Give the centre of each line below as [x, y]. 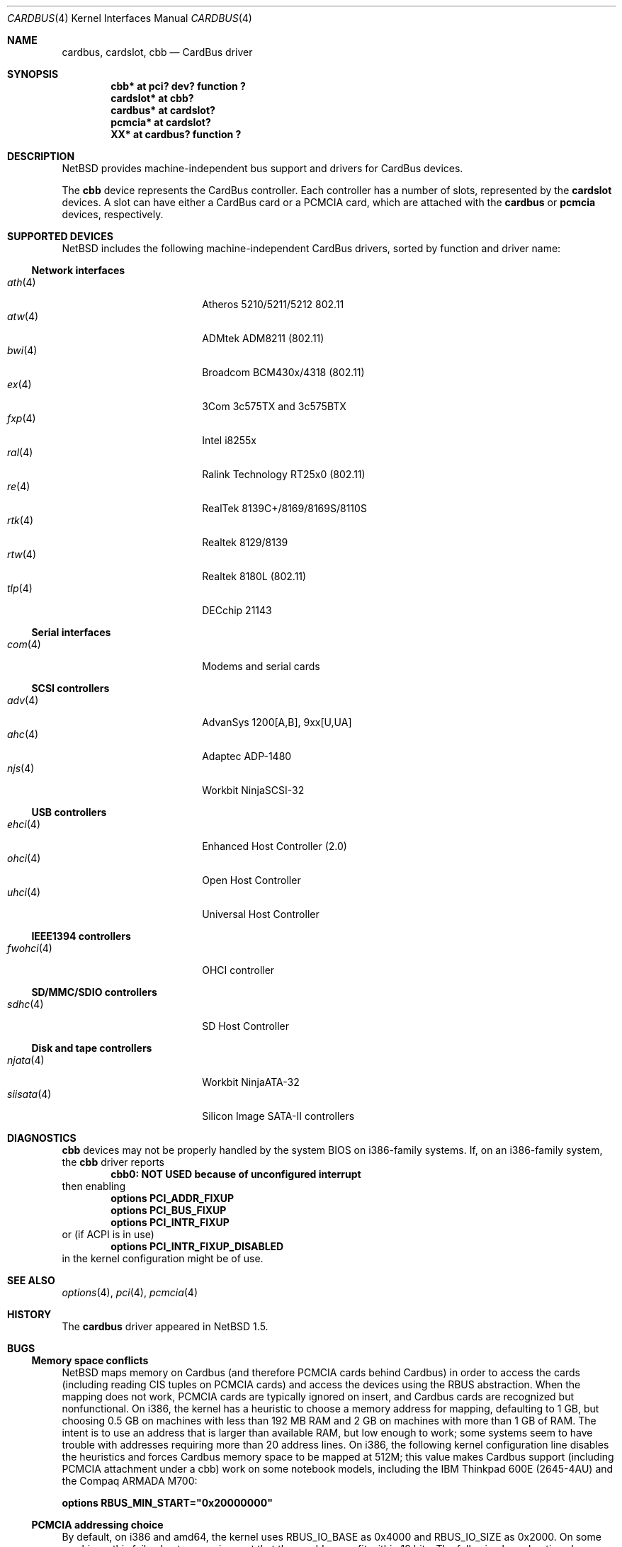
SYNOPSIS [33, 74]
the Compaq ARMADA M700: [130, 1481]
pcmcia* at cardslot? [161, 122]
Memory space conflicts [90, 1360]
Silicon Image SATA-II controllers [278, 1116]
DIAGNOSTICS [42, 1138]
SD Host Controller [246, 1026]
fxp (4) [22, 418]
